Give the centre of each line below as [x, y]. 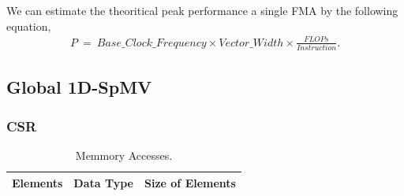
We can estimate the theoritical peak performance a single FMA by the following [202, 10]
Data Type [103, 182]
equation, [29, 26]
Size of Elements [190, 182]
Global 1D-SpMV [79, 87]
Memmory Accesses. [124, 155]
